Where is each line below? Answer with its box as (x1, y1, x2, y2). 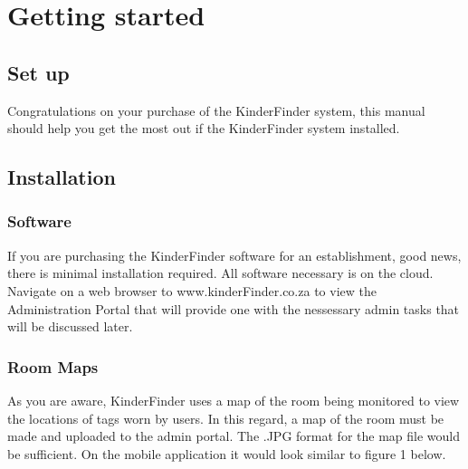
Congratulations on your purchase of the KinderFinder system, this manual (7, 100, 425, 120)
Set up (7, 58, 70, 86)
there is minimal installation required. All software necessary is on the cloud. (7, 263, 434, 282)
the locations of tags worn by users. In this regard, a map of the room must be (7, 408, 444, 427)
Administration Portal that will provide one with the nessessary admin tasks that (7, 299, 460, 318)
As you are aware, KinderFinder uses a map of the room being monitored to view (7, 390, 460, 409)
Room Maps (7, 355, 99, 378)
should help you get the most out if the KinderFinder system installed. (7, 119, 400, 138)
